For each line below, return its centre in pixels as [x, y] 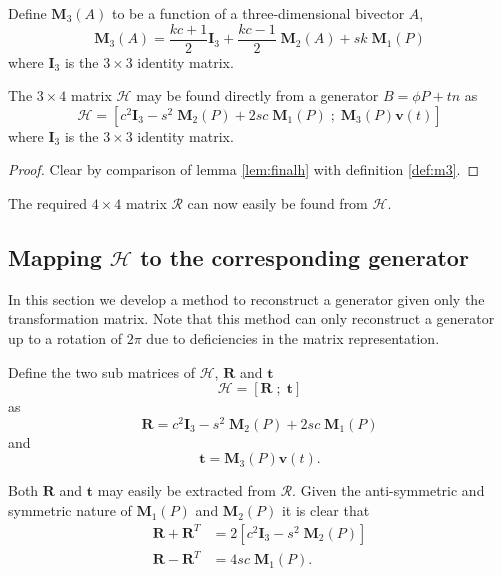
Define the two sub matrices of [102, 371]
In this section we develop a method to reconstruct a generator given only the [246, 298]
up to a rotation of [65, 338]
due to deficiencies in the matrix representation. [293, 338]
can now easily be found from [277, 203]
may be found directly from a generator [257, 95]
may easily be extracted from [186, 490]
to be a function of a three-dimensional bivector [258, 13]
